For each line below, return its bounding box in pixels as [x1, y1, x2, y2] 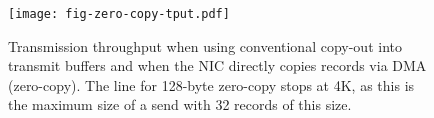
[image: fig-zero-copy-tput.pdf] [8, 7, 230, 21]
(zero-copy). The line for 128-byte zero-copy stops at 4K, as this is [8, 74, 415, 95]
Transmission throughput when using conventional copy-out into [8, 35, 402, 56]
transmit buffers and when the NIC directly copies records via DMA [8, 55, 427, 76]
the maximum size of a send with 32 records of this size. [8, 94, 352, 115]
